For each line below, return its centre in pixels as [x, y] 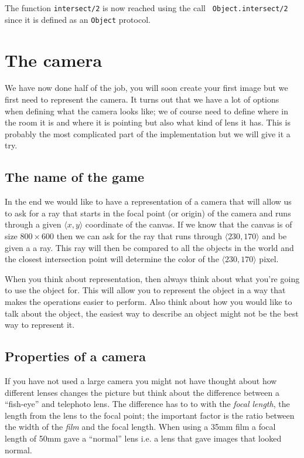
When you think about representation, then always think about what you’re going [152, 278]
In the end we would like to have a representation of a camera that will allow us [148, 201]
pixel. [269, 259]
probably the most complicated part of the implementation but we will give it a [148, 133]
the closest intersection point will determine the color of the [112, 259]
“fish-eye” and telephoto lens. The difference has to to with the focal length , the [147, 404]
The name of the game [75, 177]
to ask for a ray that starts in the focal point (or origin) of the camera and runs [148, 213]
